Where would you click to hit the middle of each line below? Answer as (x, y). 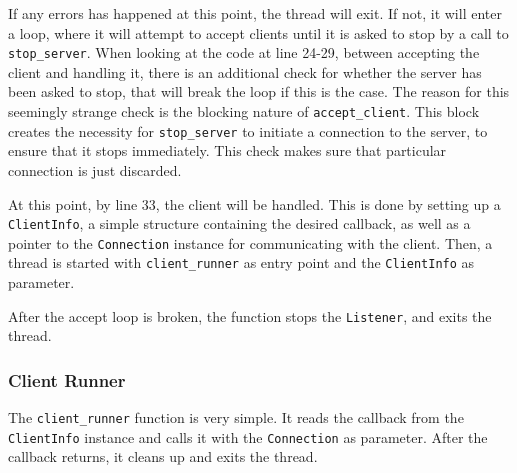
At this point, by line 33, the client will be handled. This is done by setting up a (254, 203)
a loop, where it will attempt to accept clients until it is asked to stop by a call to (258, 32)
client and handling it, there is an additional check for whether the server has (245, 71)
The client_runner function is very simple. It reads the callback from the (236, 417)
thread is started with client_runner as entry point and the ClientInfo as (241, 262)
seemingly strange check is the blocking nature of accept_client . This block (244, 111)
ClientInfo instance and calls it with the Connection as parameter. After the (248, 436)
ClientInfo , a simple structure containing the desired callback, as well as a (239, 223)
